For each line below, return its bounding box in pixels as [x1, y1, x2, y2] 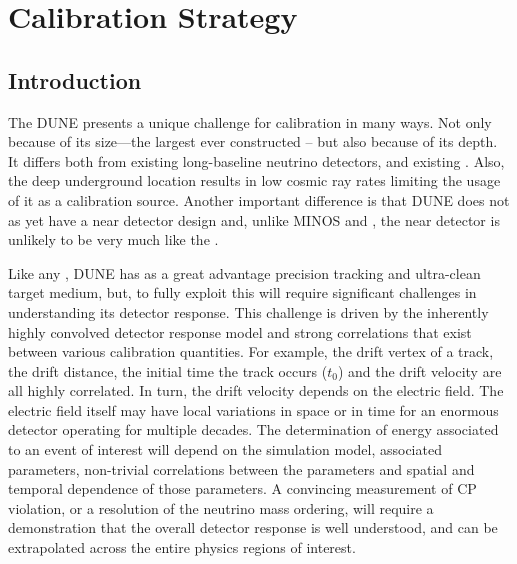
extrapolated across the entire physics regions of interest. [8, 537, 356, 558]
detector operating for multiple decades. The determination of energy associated [8, 419, 499, 440]
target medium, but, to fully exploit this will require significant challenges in [8, 282, 477, 303]
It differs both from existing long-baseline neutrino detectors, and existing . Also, [8, 150, 505, 171]
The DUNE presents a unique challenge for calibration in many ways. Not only [8, 111, 492, 132]
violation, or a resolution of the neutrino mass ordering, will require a [8, 497, 434, 518]
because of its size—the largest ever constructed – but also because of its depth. [8, 131, 498, 152]
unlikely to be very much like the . [8, 229, 219, 250]
